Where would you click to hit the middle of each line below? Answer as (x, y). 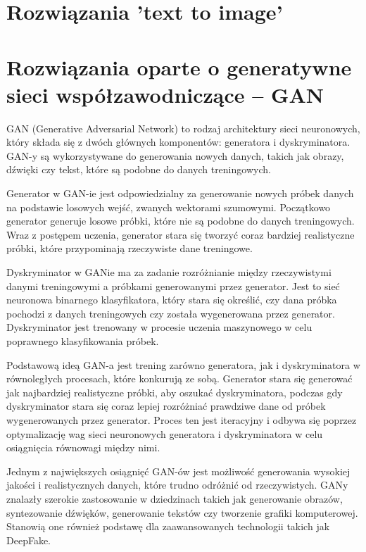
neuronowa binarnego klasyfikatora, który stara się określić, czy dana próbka (172, 300)
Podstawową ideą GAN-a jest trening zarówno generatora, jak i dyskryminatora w (183, 364)
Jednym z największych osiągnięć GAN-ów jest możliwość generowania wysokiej (178, 471)
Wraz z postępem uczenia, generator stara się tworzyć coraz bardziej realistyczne (181, 234)
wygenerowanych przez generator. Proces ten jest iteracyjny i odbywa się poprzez (182, 419)
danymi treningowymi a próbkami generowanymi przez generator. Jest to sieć (173, 286)
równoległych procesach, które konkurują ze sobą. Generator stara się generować (179, 378)
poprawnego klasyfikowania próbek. (83, 341)
